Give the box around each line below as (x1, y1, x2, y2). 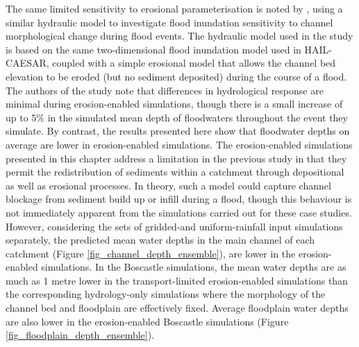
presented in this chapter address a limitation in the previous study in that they (6, 151, 347, 165)
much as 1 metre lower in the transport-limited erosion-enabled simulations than (6, 273, 348, 287)
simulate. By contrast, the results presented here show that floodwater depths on (6, 124, 350, 138)
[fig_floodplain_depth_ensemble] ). (6, 328, 155, 342)
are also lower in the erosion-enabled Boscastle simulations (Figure (6, 314, 289, 328)
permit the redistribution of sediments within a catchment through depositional (6, 164, 344, 179)
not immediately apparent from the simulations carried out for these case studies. (6, 205, 352, 219)
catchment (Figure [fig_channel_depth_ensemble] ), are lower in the (6, 246, 296, 260)
